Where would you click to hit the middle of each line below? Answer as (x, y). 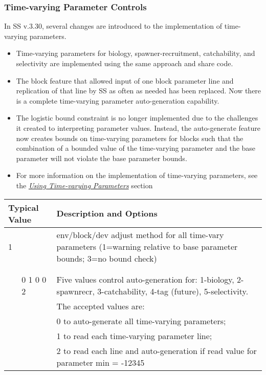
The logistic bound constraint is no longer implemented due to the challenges (137, 118)
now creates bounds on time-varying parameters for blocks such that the (130, 138)
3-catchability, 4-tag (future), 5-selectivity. (173, 291)
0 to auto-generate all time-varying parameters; (141, 321)
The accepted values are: (101, 306)
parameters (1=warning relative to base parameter (147, 246)
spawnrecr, (75, 291)
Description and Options (107, 213)
